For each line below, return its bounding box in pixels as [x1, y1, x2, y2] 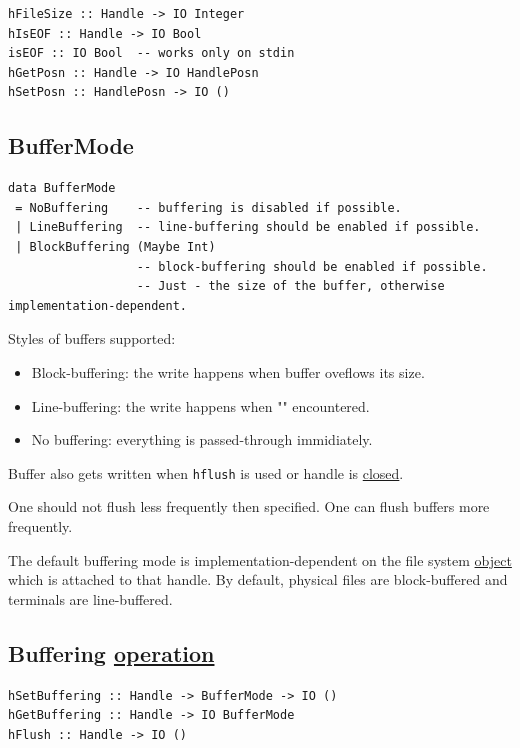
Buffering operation [8, 637, 215, 668]
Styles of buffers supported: [8, 328, 176, 349]
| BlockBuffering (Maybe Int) [15, 239, 216, 254]
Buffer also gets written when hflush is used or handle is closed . [8, 462, 404, 483]
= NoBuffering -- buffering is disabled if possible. [15, 200, 402, 215]
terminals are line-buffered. [8, 588, 173, 609]
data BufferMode [8, 181, 116, 196]
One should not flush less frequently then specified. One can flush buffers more [8, 496, 490, 517]
